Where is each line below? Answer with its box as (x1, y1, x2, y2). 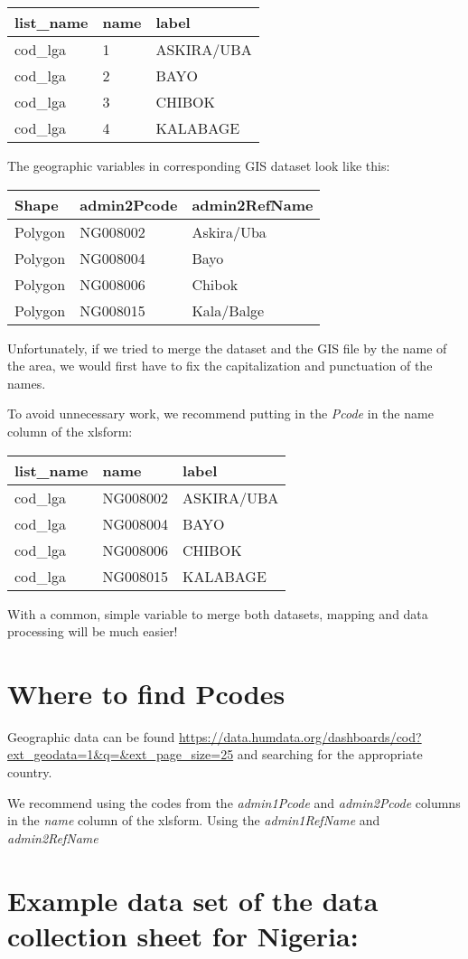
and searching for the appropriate (237, 745, 423, 764)
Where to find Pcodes (7, 674, 285, 711)
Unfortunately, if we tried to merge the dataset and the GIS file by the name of (7, 338, 447, 357)
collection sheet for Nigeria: (7, 917, 359, 954)
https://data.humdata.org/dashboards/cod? (178, 727, 422, 746)
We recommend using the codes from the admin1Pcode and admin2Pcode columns (7, 793, 461, 812)
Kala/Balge (192, 299, 265, 321)
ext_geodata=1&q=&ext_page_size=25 (7, 745, 234, 764)
